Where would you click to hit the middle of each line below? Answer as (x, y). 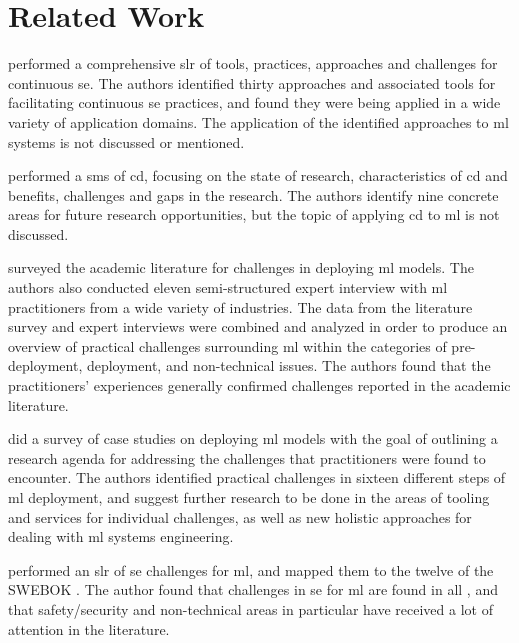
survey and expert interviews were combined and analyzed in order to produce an (258, 326)
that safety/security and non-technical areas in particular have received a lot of (250, 608)
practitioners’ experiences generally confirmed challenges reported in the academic (259, 385)
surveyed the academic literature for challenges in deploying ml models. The (241, 267)
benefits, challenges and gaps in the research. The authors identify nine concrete (253, 194)
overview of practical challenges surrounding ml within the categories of (227, 345)
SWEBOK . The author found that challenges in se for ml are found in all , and (253, 589)
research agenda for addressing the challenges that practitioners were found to (247, 457)
